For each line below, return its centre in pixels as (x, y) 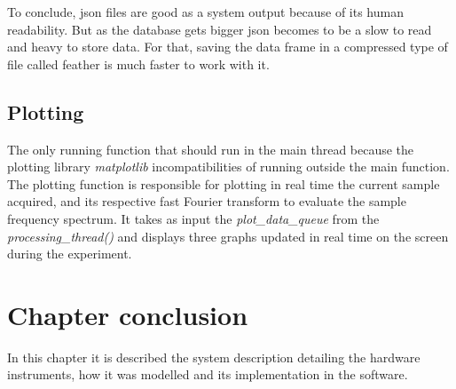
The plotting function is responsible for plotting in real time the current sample (224, 183)
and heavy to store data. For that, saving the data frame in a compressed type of (228, 47)
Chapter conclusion (128, 314)
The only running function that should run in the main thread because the (211, 149)
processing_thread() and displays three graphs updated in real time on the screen (228, 236)
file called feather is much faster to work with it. (138, 64)
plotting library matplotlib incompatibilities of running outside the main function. (228, 167)
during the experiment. (70, 254)
